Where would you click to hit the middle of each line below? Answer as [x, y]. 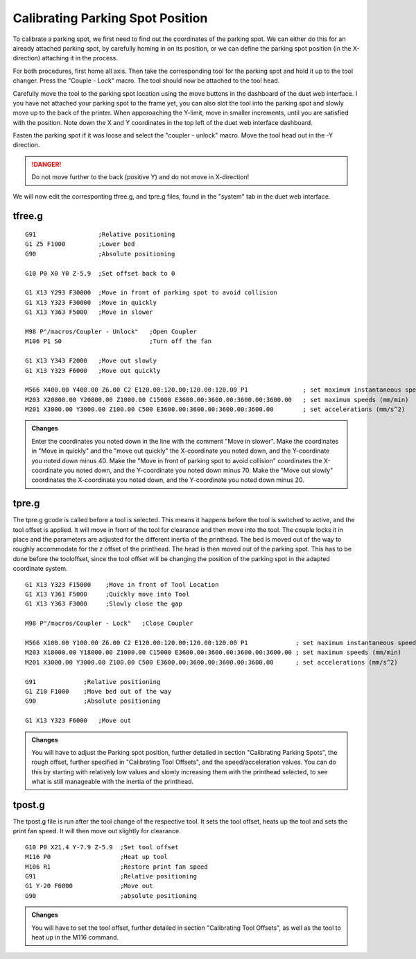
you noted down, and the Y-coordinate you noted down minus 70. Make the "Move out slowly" [198, 470]
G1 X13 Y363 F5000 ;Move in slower [89, 312]
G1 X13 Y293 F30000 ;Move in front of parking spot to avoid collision [151, 293]
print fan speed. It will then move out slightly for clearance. [97, 831]
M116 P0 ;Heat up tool [96, 857]
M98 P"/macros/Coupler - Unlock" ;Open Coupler [111, 331]
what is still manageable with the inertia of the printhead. [113, 782]
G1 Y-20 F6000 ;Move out [89, 886]
